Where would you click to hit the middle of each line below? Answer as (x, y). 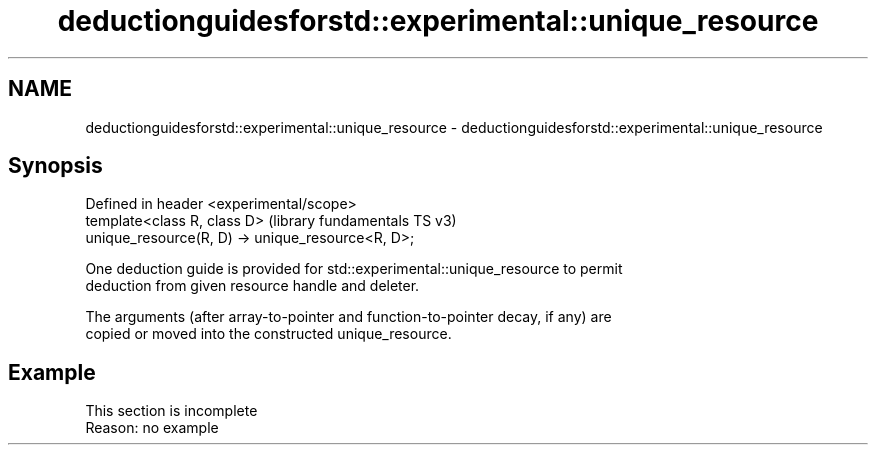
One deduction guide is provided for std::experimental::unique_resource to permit (354, 269)
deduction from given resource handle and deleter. (252, 286)
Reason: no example (152, 428)
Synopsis (55, 166)
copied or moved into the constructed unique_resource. (268, 334)
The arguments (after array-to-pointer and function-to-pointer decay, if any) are (348, 317)
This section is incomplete (171, 411)
